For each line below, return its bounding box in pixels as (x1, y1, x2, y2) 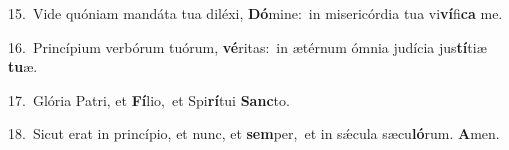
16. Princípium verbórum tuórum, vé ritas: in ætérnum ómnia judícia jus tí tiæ (8, 36, 487, 57)
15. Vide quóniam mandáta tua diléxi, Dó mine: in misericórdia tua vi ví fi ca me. (8, 3, 503, 23)
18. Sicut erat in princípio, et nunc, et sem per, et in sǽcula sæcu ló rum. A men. (8, 123, 500, 144)
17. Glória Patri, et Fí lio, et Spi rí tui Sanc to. (8, 89, 290, 110)
